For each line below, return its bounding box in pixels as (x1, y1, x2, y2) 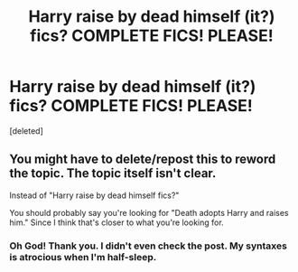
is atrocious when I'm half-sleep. (9, 250, 157, 263)
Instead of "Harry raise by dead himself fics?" (9, 190, 180, 201)
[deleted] (9, 125, 43, 136)
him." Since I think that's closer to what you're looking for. (9, 217, 224, 228)
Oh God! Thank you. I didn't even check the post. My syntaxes (9, 239, 287, 252)
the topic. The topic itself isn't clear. (9, 165, 217, 182)
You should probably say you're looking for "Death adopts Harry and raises (9, 207, 289, 218)
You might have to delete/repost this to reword (9, 152, 276, 167)
